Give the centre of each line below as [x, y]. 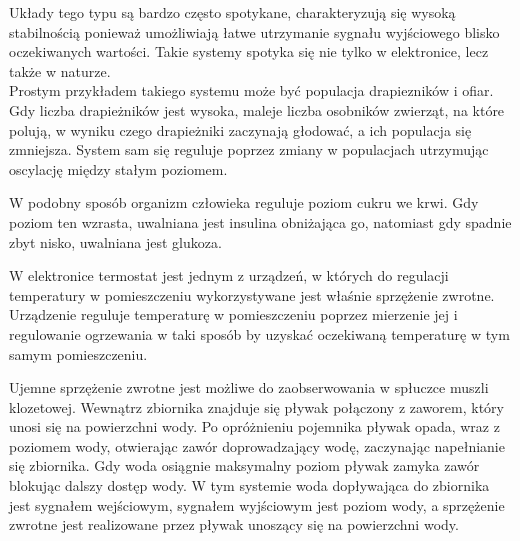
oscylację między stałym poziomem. [118, 168]
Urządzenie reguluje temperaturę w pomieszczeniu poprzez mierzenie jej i [233, 314]
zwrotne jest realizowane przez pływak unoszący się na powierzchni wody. [234, 524]
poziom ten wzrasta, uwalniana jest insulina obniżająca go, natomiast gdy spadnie [260, 221]
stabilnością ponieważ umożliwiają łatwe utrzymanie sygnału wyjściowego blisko [254, 31]
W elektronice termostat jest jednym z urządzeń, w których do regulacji [229, 275]
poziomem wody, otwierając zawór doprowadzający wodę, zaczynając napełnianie [257, 445]
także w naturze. [60, 70]
